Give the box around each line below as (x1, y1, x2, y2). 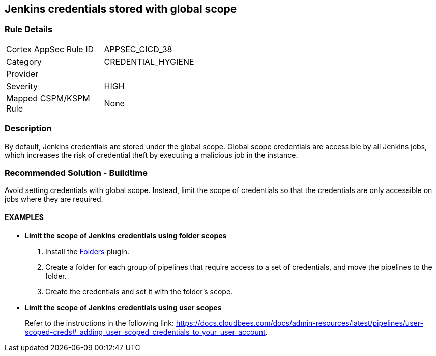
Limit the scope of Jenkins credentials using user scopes (25, 303, 222, 312)
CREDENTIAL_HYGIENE (104, 56, 194, 67)
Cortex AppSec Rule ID (6, 44, 94, 54)
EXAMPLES (5, 212, 44, 222)
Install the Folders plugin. (45, 247, 129, 256)
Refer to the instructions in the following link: (25, 318, 175, 327)
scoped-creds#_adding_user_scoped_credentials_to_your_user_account (25, 327, 266, 336)
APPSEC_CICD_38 (104, 44, 172, 54)
